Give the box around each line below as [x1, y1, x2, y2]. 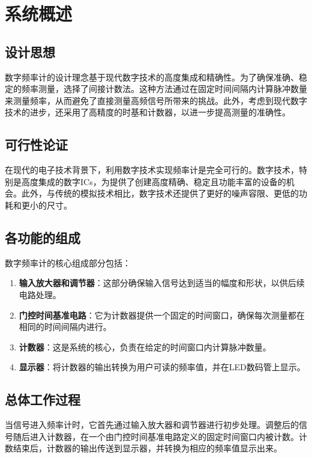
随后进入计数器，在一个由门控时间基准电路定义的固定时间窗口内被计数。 [13, 430, 299, 442]
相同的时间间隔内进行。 [19, 320, 112, 333]
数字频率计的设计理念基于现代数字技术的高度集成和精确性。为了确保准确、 [5, 70, 299, 83]
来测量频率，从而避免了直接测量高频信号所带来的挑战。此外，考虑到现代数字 [5, 94, 307, 106]
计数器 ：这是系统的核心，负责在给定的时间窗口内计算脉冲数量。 [19, 340, 271, 353]
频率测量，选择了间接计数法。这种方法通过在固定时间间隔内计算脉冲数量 [21, 82, 307, 95]
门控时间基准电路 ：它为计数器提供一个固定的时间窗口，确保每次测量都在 [19, 308, 305, 321]
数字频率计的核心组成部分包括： [5, 256, 131, 269]
